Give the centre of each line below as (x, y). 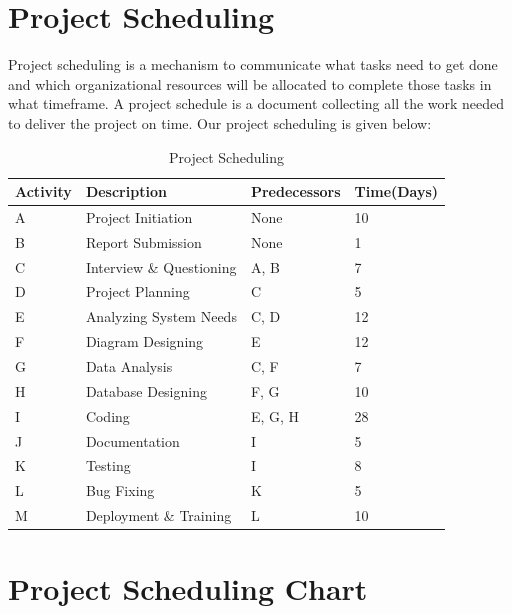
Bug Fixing (120, 490)
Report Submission (143, 241)
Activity (43, 191)
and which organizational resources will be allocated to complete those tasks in (250, 83)
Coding (107, 415)
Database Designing (146, 390)
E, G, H (275, 415)
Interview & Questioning (161, 266)
